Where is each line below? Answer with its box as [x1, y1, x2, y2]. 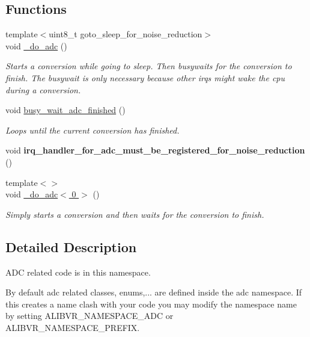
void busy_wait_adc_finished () [5, 104, 126, 116]
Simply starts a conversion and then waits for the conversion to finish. [5, 208, 264, 220]
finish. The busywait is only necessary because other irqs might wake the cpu [5, 71, 285, 84]
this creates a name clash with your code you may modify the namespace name [5, 297, 297, 310]
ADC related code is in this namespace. [5, 265, 151, 278]
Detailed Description [5, 237, 137, 256]
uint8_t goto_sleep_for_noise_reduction [49, 28, 202, 40]
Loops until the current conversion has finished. [5, 123, 180, 136]
